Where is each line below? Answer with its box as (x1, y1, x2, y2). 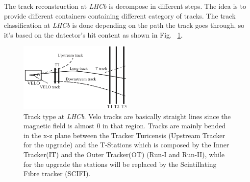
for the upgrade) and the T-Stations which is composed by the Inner (24, 140, 229, 150)
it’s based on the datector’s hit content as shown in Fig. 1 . (4, 29, 183, 40)
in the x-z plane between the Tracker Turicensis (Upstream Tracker (24, 130, 225, 140)
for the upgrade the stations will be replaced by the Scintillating (24, 159, 217, 169)
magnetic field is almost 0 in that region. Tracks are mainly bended (24, 121, 226, 131)
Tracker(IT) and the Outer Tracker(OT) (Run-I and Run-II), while (24, 149, 225, 159)
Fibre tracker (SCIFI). (24, 168, 91, 179)
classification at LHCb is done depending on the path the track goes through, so (4, 20, 245, 30)
